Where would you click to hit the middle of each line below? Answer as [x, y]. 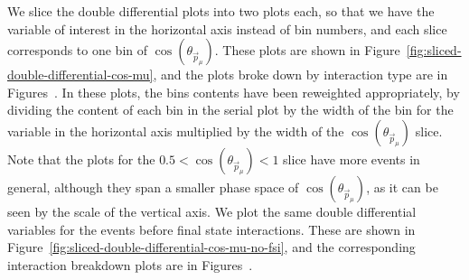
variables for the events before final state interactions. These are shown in [211, 229]
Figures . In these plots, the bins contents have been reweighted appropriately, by [234, 92]
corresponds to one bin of [78, 50]
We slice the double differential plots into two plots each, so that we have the [221, 11]
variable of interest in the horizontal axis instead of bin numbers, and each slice [227, 28]
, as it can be [402, 187]
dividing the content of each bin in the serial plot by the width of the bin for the [230, 110]
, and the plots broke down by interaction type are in [300, 75]
